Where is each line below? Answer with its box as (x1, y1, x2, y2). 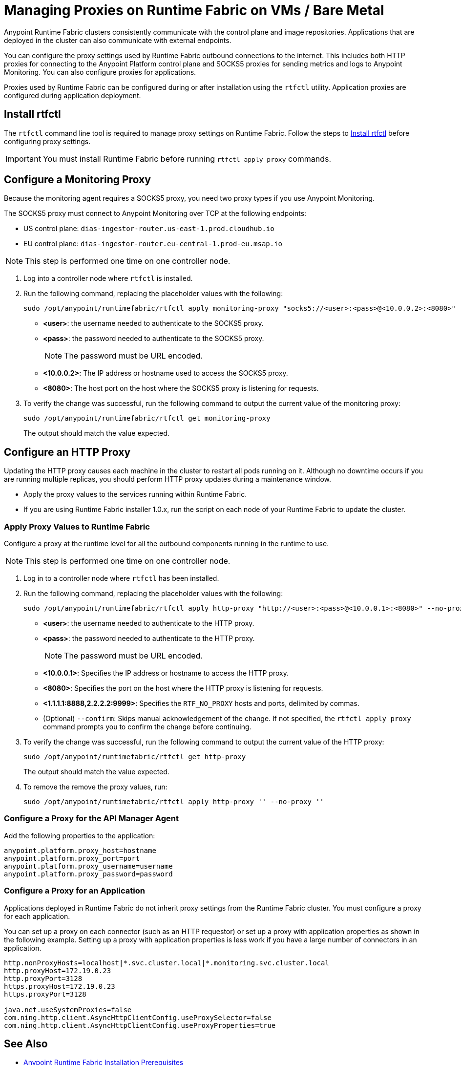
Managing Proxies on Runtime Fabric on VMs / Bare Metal (4, 2, 384, 19)
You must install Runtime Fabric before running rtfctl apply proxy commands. (42, 153, 332, 164)
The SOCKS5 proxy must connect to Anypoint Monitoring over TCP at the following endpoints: (4, 209, 307, 218)
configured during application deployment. (4, 91, 141, 100)
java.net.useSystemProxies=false (4, 1005, 132, 1014)
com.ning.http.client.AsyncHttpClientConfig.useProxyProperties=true (4, 1021, 276, 1029)
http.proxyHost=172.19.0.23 (4, 966, 111, 975)
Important (5, 153, 41, 164)
